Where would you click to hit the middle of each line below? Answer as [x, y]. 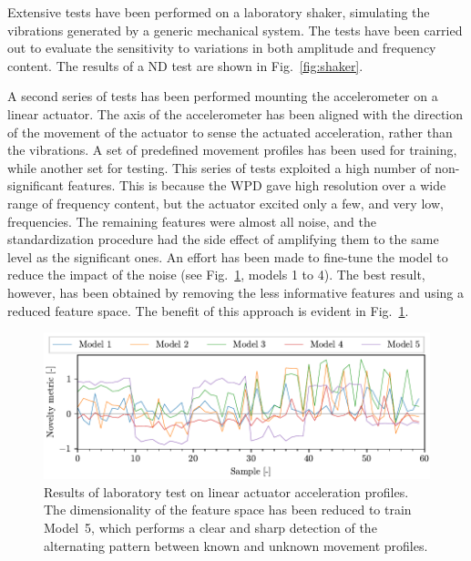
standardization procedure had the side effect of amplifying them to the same [223, 239]
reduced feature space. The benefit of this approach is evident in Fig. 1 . [208, 310]
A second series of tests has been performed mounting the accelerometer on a [223, 96]
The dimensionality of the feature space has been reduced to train [228, 510]
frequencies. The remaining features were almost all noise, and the [192, 221]
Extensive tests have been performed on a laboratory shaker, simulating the [219, 12]
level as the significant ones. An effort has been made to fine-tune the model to [228, 256]
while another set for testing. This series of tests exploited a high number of [219, 167]
